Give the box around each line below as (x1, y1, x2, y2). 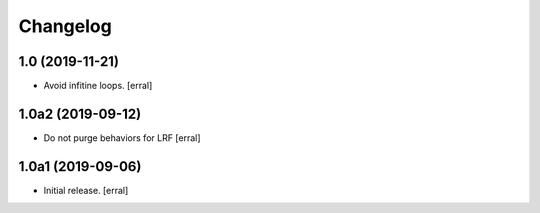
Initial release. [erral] (43, 184, 129, 196)
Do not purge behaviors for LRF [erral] (43, 131, 201, 144)
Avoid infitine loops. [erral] (43, 80, 153, 92)
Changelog (18, 15, 112, 37)
